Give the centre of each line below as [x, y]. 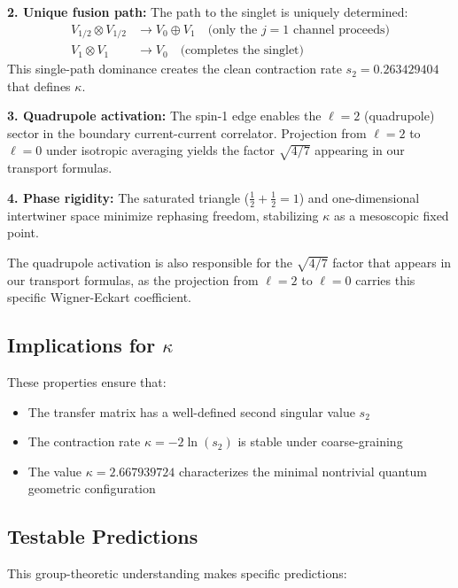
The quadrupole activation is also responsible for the [150, 262]
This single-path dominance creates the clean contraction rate [175, 69]
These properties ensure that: [87, 382]
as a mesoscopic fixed [391, 215]
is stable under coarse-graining [320, 441]
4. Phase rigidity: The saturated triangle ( [128, 197]
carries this [385, 279]
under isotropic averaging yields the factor [160, 150]
